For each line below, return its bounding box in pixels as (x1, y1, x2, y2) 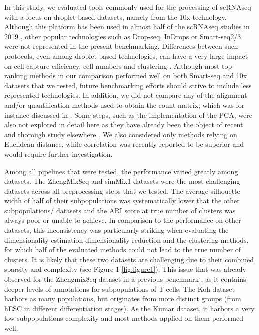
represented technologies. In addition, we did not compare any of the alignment (4, 90, 247, 100)
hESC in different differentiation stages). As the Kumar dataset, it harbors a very (4, 303, 255, 313)
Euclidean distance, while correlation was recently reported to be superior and (4, 139, 244, 149)
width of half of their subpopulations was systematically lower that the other (4, 195, 240, 206)
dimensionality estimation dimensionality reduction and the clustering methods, (4, 234, 249, 245)
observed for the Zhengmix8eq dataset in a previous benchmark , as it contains (4, 274, 246, 284)
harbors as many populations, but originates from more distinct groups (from (4, 293, 241, 304)
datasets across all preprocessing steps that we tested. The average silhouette (4, 185, 240, 196)
